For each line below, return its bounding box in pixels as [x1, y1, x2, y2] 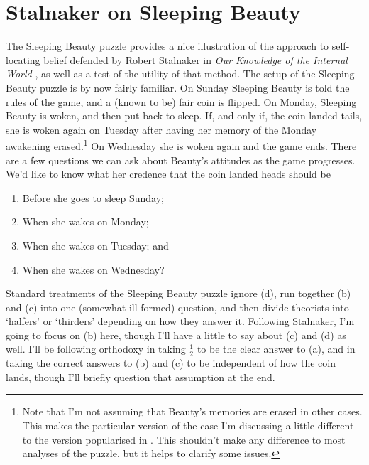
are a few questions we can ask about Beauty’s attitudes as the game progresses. [6, 152, 356, 167]
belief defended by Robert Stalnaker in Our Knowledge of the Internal [43, 52, 348, 67]
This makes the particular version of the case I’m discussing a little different [22, 418, 354, 433]
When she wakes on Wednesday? [22, 262, 165, 277]
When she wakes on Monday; [22, 214, 149, 229]
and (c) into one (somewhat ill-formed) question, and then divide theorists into [6, 299, 349, 314]
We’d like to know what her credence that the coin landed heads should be [6, 166, 331, 181]
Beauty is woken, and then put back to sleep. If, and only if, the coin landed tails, [6, 108, 363, 123]
